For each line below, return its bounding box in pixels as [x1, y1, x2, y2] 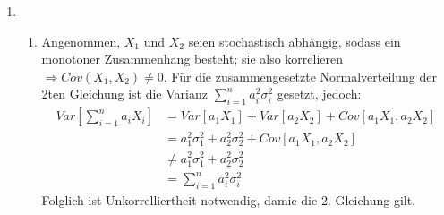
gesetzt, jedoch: [277, 84, 362, 103]
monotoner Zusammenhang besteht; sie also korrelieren [41, 49, 344, 68]
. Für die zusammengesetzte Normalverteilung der [163, 66, 437, 85]
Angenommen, [41, 31, 121, 50]
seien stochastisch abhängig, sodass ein [188, 31, 401, 50]
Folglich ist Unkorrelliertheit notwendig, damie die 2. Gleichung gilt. [41, 191, 416, 210]
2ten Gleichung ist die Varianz [41, 84, 208, 103]
